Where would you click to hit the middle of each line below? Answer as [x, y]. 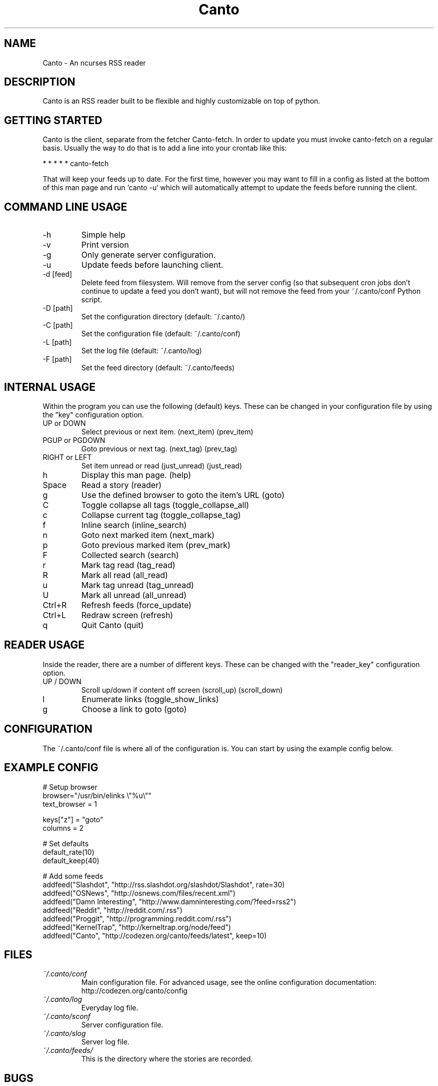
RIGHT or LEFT [67, 457]
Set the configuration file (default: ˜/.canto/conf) [161, 334]
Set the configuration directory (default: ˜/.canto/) [163, 317]
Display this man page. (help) [136, 475]
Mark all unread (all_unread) [134, 595]
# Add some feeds [73, 876]
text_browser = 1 [70, 804]
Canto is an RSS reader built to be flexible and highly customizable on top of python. [181, 101]
